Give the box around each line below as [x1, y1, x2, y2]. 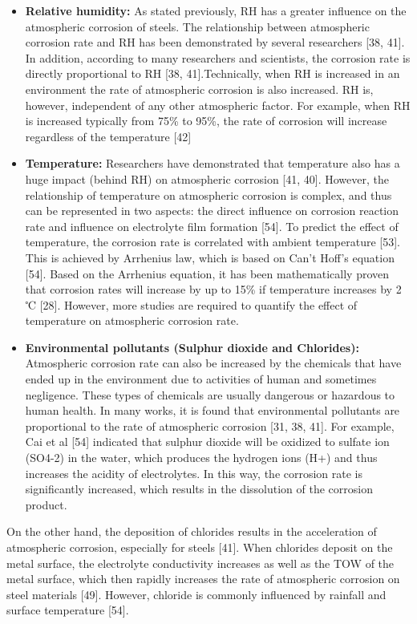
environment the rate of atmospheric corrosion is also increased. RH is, [25, 80, 374, 97]
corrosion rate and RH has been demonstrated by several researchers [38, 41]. [25, 34, 405, 51]
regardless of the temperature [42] [25, 128, 192, 144]
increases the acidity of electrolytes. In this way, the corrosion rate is [25, 464, 363, 481]
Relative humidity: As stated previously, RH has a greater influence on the [25, 2, 407, 18]
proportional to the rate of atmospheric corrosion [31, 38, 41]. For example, [25, 417, 395, 434]
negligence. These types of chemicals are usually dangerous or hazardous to [25, 386, 395, 403]
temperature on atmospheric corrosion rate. [25, 312, 239, 329]
